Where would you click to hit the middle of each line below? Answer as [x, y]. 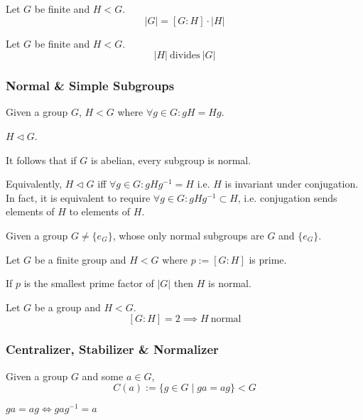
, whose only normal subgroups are [188, 235]
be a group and [67, 307]
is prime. [268, 259]
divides [185, 56]
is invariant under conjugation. [292, 184]
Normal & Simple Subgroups [90, 86]
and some [103, 376]
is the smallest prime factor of [89, 283]
